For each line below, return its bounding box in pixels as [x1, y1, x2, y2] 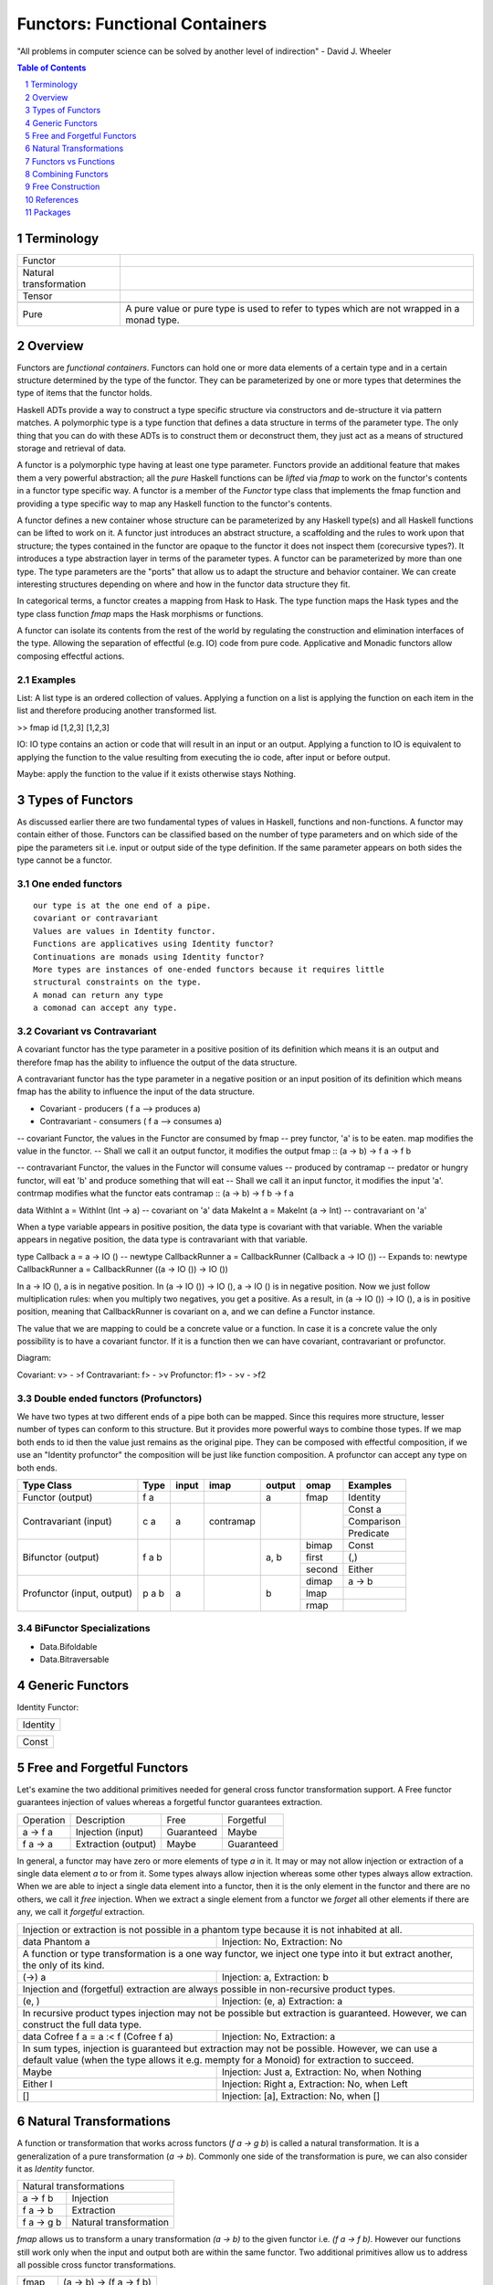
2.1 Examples [16, 673, 77, 685]
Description [75, 1813, 126, 1826]
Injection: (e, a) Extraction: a [221, 1994, 342, 2007]
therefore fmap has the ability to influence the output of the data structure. [16, 1057, 298, 1068]
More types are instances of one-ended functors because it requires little [33, 964, 385, 974]
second [306, 1563, 338, 1576]
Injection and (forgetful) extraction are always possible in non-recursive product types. [22, 1982, 396, 1995]
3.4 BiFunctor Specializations [16, 1622, 151, 1635]
